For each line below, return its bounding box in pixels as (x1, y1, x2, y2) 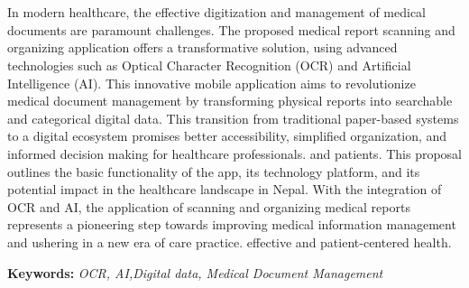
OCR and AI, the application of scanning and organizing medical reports (7, 197, 410, 216)
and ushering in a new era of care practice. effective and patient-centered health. (7, 232, 452, 251)
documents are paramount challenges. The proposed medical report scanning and (7, 20, 455, 39)
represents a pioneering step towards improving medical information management (7, 215, 456, 234)
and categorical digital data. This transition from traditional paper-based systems (7, 108, 459, 127)
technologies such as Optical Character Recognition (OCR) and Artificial (7, 55, 411, 74)
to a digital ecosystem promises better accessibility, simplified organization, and (7, 126, 447, 145)
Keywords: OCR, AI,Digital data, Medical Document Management (7, 263, 383, 282)
